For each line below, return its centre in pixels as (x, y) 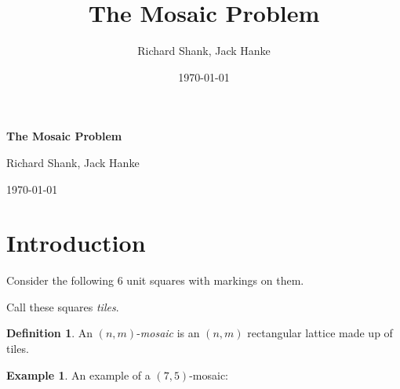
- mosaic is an (168, 333)
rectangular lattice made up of (320, 333)
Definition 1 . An (50, 333)
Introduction (76, 243)
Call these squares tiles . (63, 306)
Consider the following (60, 280)
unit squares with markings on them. (215, 280)
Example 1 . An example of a (78, 374)
